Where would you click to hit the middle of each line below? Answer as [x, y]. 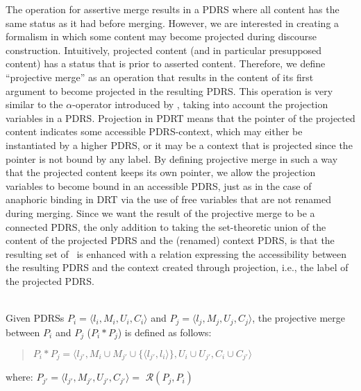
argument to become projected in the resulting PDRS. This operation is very [169, 90]
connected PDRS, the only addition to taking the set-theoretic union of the [166, 226]
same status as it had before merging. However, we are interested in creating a [173, 23]
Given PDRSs [35, 318]
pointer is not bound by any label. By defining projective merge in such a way [172, 158]
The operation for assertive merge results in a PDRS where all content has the [173, 9]
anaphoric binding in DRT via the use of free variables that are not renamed [168, 199]
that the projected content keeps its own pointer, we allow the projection [161, 172]
